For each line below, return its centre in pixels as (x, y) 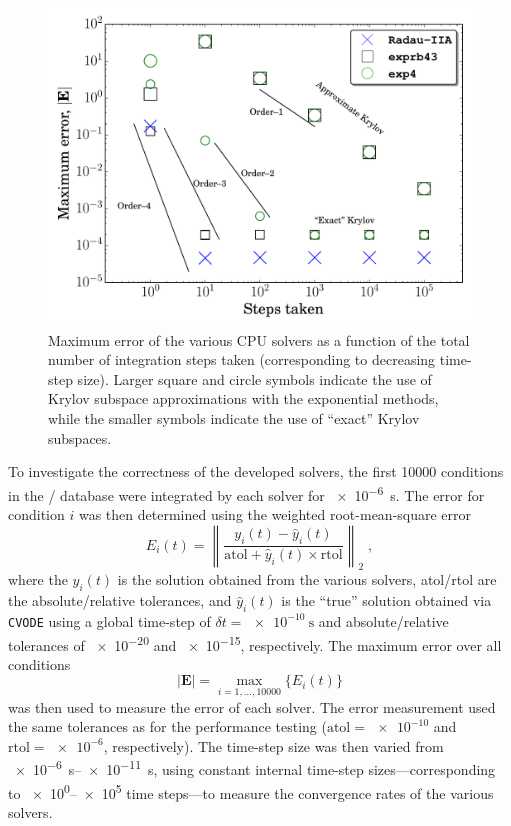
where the (38, 579)
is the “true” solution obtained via (386, 600)
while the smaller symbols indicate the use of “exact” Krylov (234, 417)
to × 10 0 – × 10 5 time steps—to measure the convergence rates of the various (251, 791)
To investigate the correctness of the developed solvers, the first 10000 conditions (256, 471)
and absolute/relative (383, 620)
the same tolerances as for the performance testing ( (167, 726)
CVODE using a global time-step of (109, 620)
